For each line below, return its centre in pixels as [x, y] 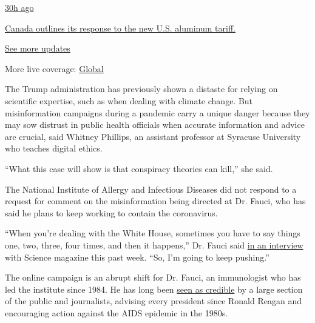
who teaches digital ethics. [54, 148]
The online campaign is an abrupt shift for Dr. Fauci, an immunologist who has [153, 277]
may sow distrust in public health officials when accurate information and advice [155, 125]
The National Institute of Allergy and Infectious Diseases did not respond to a [151, 189]
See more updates [38, 48]
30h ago [19, 7]
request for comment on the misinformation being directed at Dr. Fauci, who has [155, 201]
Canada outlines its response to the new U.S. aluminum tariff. [120, 28]
